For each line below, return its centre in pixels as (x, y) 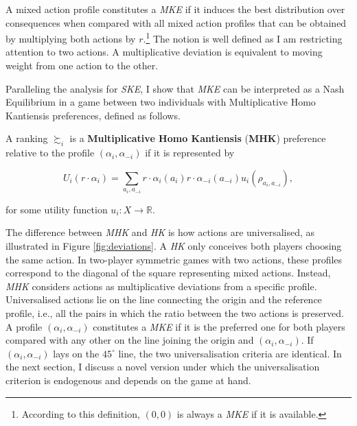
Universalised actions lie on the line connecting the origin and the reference (164, 299)
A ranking (27, 138)
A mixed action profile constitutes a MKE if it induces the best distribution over (175, 9)
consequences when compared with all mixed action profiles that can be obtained (176, 22)
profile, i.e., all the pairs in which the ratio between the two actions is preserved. (175, 312)
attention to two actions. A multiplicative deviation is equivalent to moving (164, 52)
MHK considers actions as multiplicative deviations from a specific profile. (161, 286)
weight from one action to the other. (82, 66)
